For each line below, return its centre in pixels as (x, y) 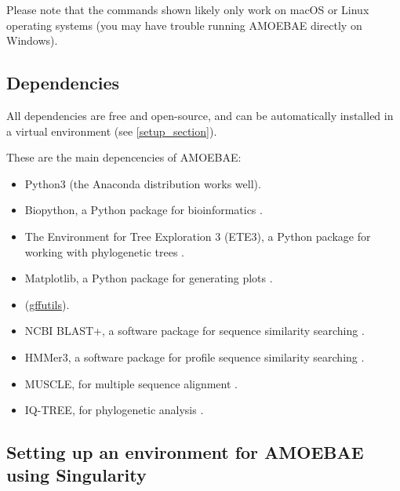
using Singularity (76, 475)
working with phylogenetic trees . (104, 251)
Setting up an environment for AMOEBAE (185, 452)
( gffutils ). (47, 304)
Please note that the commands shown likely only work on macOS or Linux (188, 9)
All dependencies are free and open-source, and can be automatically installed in (200, 115)
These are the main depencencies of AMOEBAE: (124, 157)
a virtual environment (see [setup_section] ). (112, 131)
